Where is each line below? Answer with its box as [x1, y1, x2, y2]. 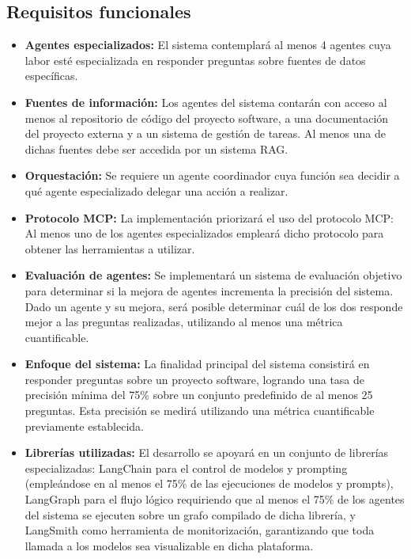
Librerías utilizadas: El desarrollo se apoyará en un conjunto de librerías [25, 444, 389, 461]
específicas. [25, 67, 78, 84]
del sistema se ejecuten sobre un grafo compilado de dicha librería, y [25, 506, 356, 523]
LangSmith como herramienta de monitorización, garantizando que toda [25, 522, 375, 538]
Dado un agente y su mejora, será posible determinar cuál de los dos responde [25, 298, 403, 314]
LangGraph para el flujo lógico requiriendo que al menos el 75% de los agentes [25, 491, 405, 508]
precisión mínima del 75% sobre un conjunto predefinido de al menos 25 [25, 386, 373, 403]
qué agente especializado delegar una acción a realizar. [25, 182, 288, 199]
